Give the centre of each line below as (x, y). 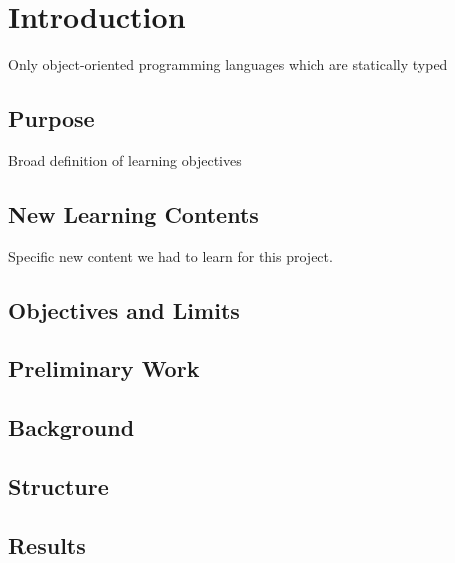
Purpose (51, 118)
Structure (58, 486)
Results (47, 544)
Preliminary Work (104, 368)
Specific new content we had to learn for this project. (170, 255)
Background (71, 427)
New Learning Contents (133, 213)
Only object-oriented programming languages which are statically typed (228, 64)
